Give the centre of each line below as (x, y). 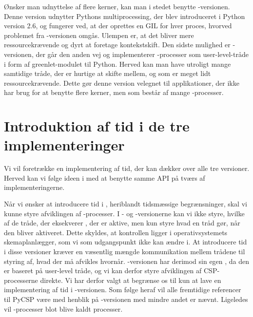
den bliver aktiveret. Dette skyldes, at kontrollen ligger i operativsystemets (116, 232)
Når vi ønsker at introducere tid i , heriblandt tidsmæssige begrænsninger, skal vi (126, 204)
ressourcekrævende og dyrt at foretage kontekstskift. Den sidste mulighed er (117, 45)
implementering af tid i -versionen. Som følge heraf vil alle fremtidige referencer (123, 289)
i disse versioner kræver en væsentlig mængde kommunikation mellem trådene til (125, 251)
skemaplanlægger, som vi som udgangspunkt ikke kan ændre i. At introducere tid (126, 242)
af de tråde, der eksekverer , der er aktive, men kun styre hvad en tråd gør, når (122, 223)
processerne (21, 280)
